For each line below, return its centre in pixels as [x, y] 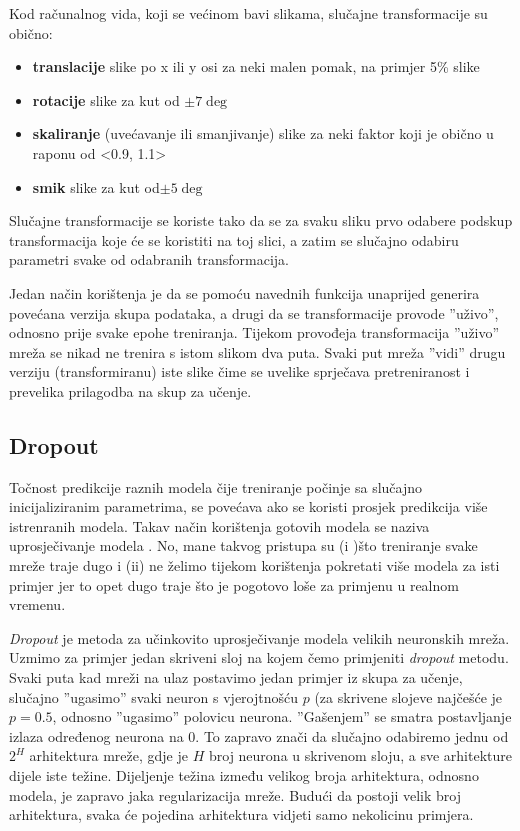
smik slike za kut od [96, 186]
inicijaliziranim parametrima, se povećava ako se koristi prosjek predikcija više [248, 506]
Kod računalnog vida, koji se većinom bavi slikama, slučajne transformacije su [248, 13]
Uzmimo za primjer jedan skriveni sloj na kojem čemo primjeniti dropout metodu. [259, 657]
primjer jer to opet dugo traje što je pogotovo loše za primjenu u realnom [234, 584]
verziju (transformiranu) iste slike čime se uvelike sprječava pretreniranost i [239, 371]
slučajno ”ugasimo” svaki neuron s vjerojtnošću [154, 696]
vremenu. [37, 604]
